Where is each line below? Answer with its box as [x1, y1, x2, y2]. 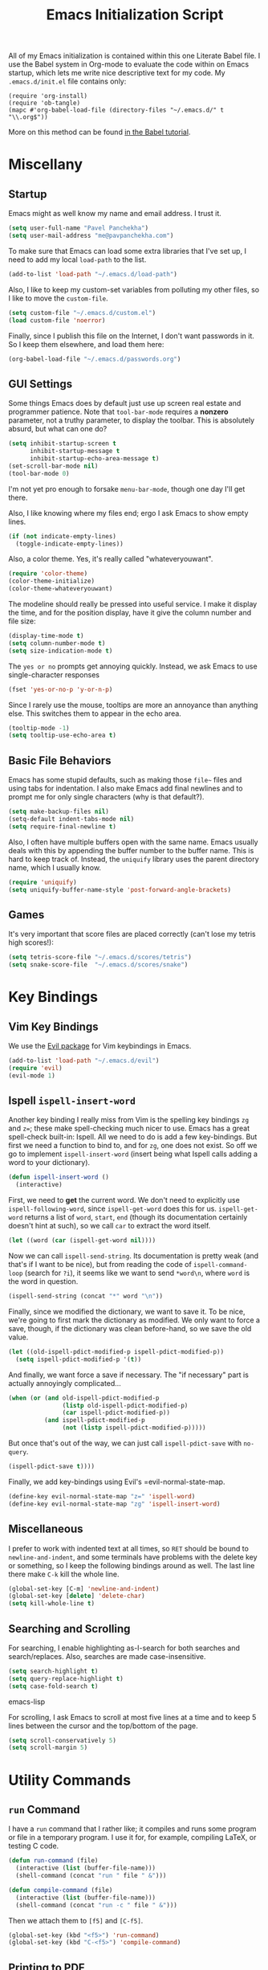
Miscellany [8, 155, 83, 174]
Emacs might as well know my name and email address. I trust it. [8, 209, 222, 219]
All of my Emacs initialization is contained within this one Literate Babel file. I [8, 51, 261, 61]
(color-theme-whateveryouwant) [8, 585, 113, 593]
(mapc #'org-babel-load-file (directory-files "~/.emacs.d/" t [8, 106, 225, 114]
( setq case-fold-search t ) [8, 1682, 99, 1690]
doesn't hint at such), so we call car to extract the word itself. [8, 1221, 211, 1231]
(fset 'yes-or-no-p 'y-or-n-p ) [8, 685, 113, 693]
